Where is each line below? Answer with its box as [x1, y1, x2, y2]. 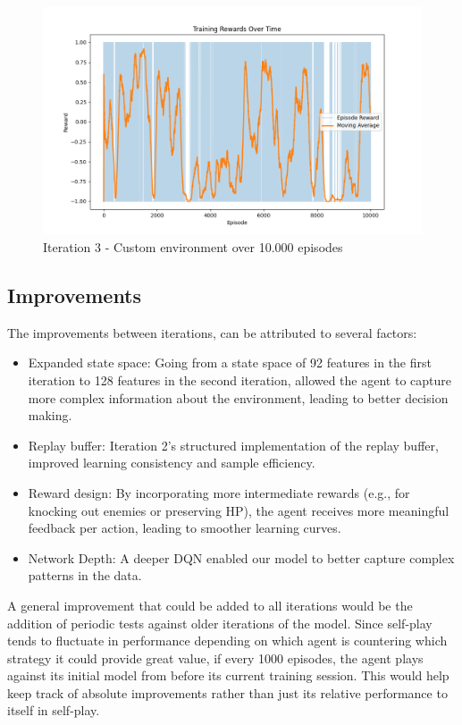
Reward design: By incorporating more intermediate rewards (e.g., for [28, 483, 410, 502]
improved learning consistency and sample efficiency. [28, 453, 315, 472]
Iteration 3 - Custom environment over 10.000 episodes [43, 237, 343, 256]
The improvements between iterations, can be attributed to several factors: [7, 323, 417, 341]
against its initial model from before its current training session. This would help [7, 666, 449, 685]
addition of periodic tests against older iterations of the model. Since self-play [7, 613, 433, 632]
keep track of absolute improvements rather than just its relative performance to [7, 683, 448, 702]
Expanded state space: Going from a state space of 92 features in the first [28, 353, 432, 372]
